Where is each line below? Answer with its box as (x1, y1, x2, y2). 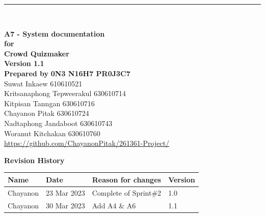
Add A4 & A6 (92, 200, 136, 210)
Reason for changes (92, 174, 161, 184)
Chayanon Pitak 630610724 (4, 108, 89, 118)
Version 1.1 (4, 58, 44, 69)
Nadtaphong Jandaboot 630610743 (4, 117, 113, 128)
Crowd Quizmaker (4, 48, 69, 58)
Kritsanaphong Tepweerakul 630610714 (4, 88, 126, 99)
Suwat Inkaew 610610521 (4, 78, 83, 88)
